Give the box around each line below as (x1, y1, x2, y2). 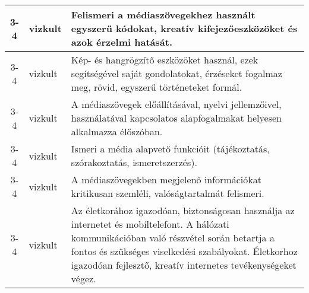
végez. (71, 272, 96, 285)
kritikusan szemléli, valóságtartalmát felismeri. (71, 186, 264, 200)
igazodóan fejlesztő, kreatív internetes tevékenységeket (71, 258, 297, 272)
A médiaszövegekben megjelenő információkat (71, 173, 261, 186)
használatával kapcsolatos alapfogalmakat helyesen (71, 111, 282, 125)
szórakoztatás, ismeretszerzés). (71, 155, 197, 169)
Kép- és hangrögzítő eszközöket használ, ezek (71, 53, 258, 66)
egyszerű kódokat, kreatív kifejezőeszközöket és (71, 21, 298, 35)
